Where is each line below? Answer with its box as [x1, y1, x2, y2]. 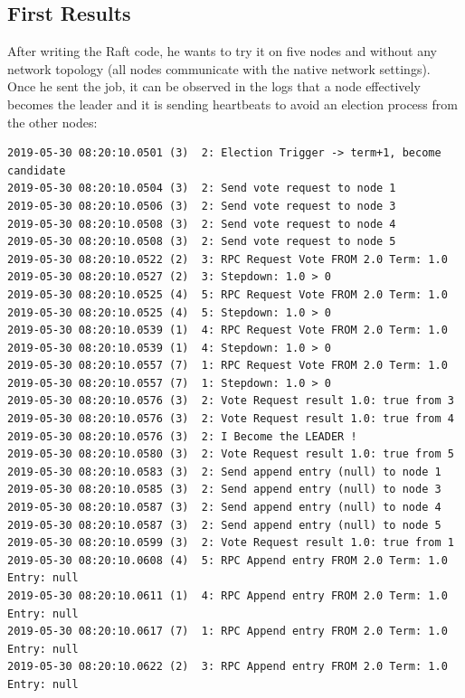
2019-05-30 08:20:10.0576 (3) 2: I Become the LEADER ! [7, 429, 357, 443]
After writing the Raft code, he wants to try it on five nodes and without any [7, 42, 437, 61]
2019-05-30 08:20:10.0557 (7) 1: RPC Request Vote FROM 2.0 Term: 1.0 [7, 359, 448, 373]
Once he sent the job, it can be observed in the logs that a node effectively [7, 77, 421, 96]
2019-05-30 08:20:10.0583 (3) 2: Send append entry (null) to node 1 [7, 465, 441, 478]
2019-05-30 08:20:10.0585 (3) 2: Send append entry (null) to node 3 [7, 483, 441, 496]
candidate [7, 164, 66, 177]
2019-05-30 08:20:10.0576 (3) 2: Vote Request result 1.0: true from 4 [7, 412, 454, 426]
